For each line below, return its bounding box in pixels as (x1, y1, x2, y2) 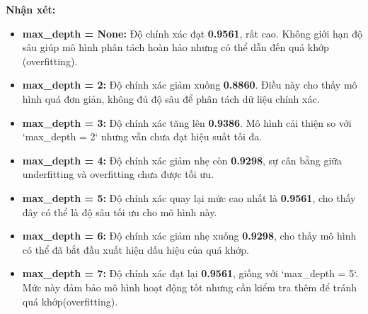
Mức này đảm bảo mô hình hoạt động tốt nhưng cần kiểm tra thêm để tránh (22, 279, 357, 294)
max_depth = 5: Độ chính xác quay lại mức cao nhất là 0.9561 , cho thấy (22, 190, 356, 205)
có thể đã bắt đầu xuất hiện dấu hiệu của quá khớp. (22, 242, 249, 257)
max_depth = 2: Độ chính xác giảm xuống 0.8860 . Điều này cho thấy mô (22, 77, 357, 92)
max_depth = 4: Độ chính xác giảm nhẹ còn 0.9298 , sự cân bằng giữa (22, 152, 343, 167)
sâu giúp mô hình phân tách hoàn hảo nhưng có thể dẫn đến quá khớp (22, 40, 329, 55)
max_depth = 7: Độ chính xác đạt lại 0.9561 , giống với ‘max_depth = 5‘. (22, 266, 358, 281)
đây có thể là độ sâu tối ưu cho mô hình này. (22, 204, 217, 219)
